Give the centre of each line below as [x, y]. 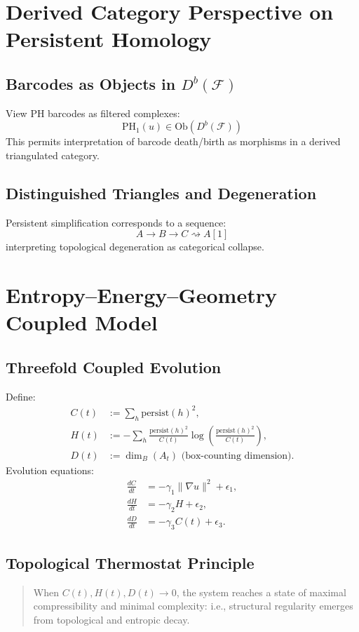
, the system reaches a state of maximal [261, 592]
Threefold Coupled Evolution [114, 367]
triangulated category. [53, 155]
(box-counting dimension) [236, 456]
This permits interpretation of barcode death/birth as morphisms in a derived [173, 141]
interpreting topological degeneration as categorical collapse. [135, 247]
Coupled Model [82, 322]
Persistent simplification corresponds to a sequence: [116, 222]
